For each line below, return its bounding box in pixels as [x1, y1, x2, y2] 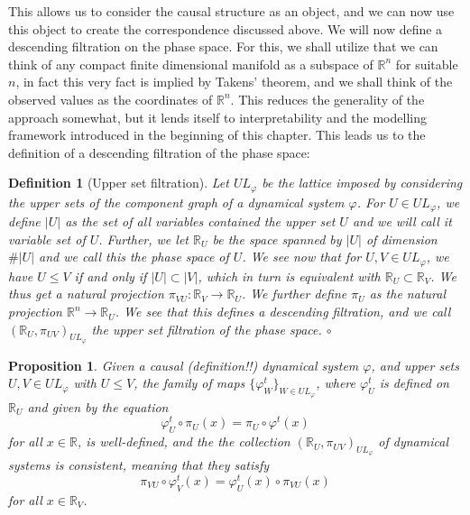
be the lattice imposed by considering [262, 173, 463, 192]
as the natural [369, 284, 446, 303]
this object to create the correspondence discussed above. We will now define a [8, 19, 443, 38]
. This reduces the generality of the [230, 89, 425, 108]
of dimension [365, 229, 438, 248]
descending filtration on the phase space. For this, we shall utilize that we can [8, 37, 438, 56]
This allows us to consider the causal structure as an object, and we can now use [8, 2, 455, 20]
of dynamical [378, 432, 448, 451]
